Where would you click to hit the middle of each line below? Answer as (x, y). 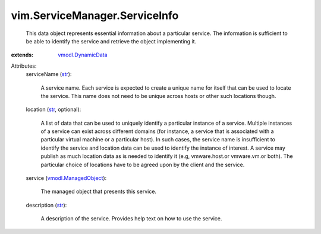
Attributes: (24, 66)
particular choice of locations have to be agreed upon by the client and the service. (143, 165)
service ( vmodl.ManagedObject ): (66, 178)
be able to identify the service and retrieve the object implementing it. (111, 41)
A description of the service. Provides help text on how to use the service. (131, 219)
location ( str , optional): (53, 109)
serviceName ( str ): (49, 74)
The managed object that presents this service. (99, 192)
